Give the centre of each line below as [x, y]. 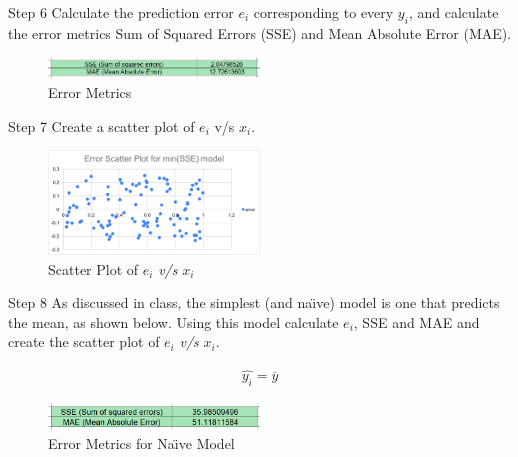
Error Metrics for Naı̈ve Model [141, 443]
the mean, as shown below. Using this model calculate [173, 321]
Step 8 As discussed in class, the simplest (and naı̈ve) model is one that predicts [254, 302]
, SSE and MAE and [416, 321]
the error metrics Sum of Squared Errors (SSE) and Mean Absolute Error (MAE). [260, 32]
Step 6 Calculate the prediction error [121, 12]
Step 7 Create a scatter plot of [101, 125]
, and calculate [453, 12]
